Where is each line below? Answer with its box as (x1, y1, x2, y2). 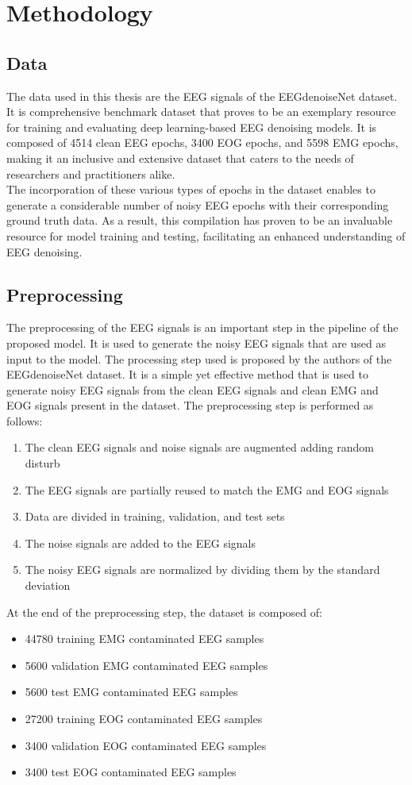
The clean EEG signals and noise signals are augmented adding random (25, 439, 375, 456)
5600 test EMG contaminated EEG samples (25, 683, 238, 700)
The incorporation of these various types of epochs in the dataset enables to (6, 181, 375, 198)
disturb (25, 455, 60, 471)
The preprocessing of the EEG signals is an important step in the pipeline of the (6, 319, 399, 336)
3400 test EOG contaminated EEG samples (25, 764, 237, 780)
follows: (6, 412, 43, 429)
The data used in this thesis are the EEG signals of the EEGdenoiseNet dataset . (6, 87, 398, 104)
